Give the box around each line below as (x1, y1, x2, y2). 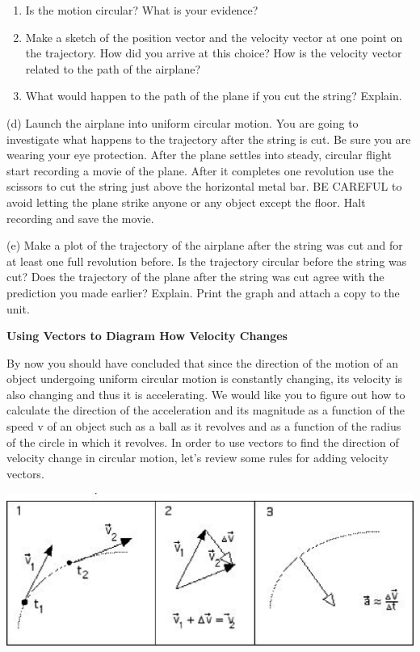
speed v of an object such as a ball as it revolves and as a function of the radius (6, 418, 401, 435)
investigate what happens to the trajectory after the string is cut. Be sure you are (6, 130, 411, 147)
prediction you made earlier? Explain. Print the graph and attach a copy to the (6, 284, 400, 301)
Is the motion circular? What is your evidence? (25, 2, 258, 18)
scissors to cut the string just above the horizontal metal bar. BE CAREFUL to (6, 178, 402, 195)
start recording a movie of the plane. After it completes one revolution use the (6, 162, 394, 179)
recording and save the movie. (6, 209, 154, 226)
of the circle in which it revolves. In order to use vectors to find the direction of (6, 433, 399, 450)
